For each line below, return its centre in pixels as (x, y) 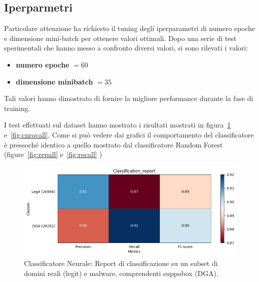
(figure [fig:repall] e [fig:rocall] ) (53, 154)
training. (17, 108)
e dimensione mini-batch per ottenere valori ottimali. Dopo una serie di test (120, 38)
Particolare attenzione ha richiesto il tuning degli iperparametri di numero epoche (130, 28)
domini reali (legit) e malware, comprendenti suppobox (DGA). (121, 273)
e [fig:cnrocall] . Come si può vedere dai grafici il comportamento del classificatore (129, 134)
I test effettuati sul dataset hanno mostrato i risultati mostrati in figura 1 (117, 125)
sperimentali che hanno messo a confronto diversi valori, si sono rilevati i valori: (126, 48)
